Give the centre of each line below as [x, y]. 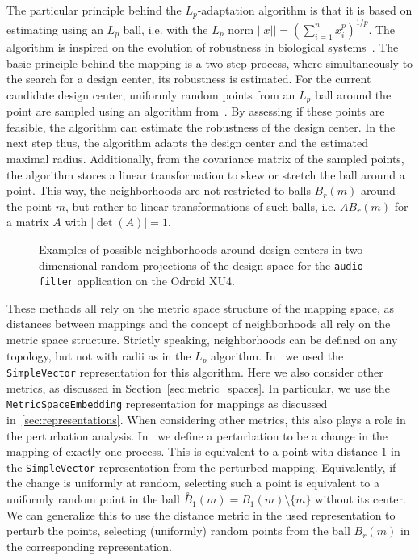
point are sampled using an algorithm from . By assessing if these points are [196, 111]
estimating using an [55, 29]
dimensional [68, 265]
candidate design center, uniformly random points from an [151, 94]
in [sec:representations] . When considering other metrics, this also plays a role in [206, 419]
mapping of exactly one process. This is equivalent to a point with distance [192, 451]
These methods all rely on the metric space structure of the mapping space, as [201, 307]
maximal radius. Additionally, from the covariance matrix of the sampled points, [205, 158]
